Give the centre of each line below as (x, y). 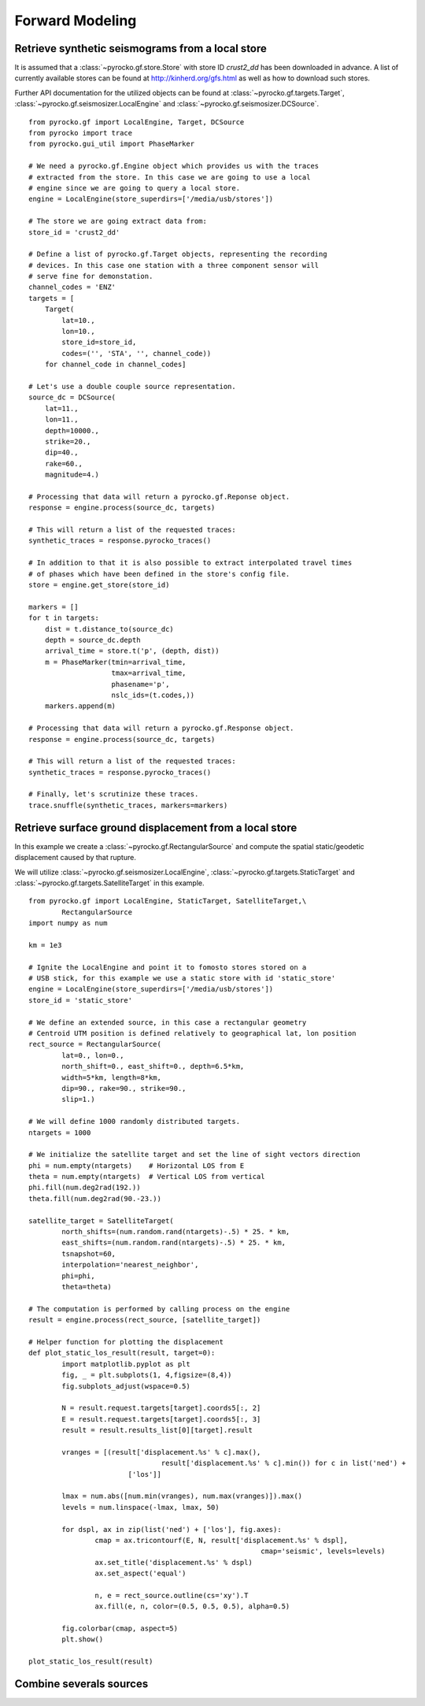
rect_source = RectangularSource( (95, 1044)
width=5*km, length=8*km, (111, 1077)
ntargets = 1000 (60, 1133)
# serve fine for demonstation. (91, 276)
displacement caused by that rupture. (76, 858)
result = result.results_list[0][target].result (157, 1430)
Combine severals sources (81, 1684)
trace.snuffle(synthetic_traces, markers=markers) (128, 805)
